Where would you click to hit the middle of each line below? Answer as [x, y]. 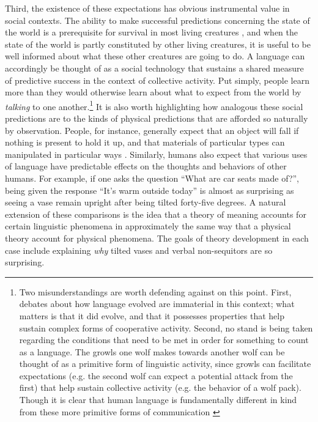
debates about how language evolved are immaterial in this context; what [157, 304]
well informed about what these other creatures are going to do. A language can [155, 56]
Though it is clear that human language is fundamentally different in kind [158, 400]
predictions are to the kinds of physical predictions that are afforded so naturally [157, 118]
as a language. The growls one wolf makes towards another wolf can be [152, 351]
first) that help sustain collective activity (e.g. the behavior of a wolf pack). [160, 387]
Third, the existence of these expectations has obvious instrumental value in [147, 8]
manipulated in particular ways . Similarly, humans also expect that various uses [156, 154]
